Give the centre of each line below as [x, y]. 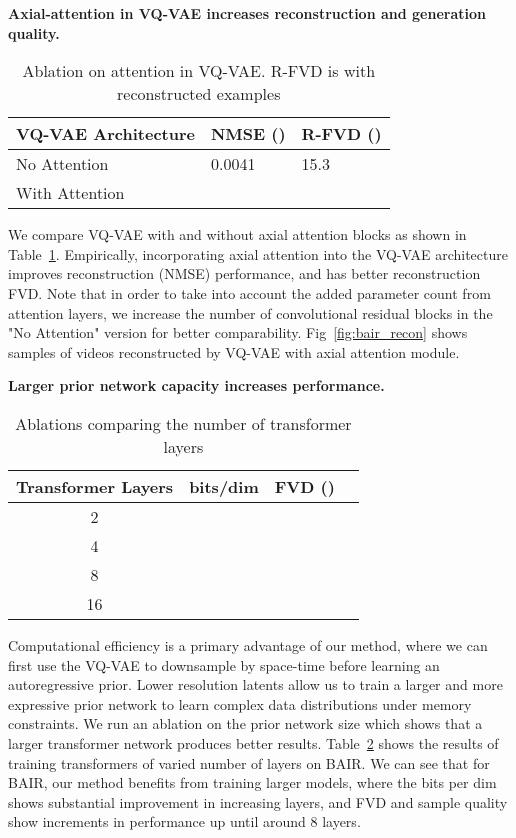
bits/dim [224, 486]
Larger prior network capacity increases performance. [196, 385]
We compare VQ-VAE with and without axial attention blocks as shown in [237, 234]
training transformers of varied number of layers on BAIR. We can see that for [249, 762]
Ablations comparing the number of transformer [183, 423]
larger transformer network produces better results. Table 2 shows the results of [253, 742]
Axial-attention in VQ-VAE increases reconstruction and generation [247, 13]
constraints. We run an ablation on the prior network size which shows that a [245, 723]
